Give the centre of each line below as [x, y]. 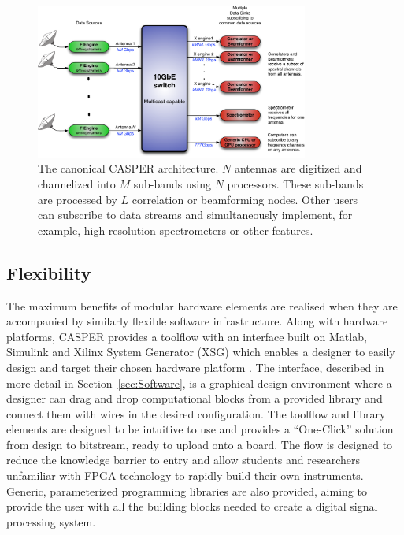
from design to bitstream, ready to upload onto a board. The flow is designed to [200, 444]
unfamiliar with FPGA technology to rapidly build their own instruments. [185, 476]
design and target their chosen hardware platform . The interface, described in [195, 367]
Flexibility [49, 272]
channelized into [77, 183]
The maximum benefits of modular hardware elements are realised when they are [202, 305]
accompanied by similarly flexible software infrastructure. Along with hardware [197, 321]
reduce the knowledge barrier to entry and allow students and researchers [183, 460]
